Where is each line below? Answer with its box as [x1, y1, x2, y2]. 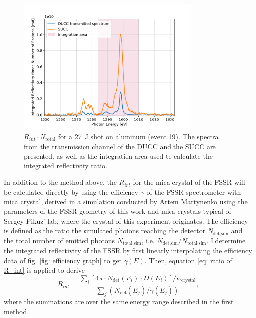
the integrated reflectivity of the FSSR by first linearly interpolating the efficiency [4, 245, 252, 256]
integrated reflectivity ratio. [24, 160, 107, 170]
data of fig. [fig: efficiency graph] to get [4, 255, 122, 265]
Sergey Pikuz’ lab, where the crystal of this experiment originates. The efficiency [4, 215, 248, 226]
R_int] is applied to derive [4, 265, 85, 275]
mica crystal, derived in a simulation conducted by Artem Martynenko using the [4, 196, 248, 206]
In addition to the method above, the [4, 177, 117, 187]
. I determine [206, 235, 246, 245]
